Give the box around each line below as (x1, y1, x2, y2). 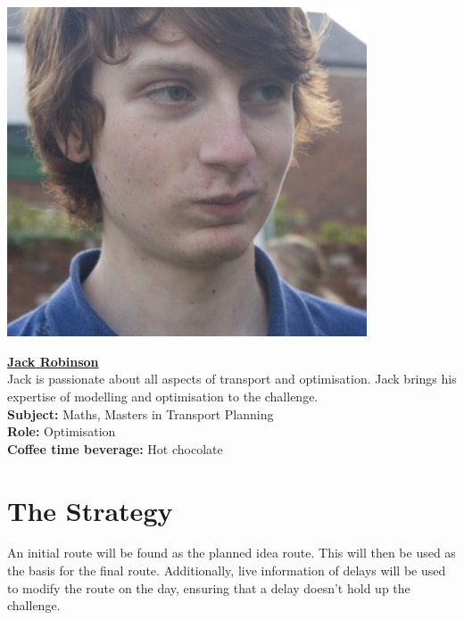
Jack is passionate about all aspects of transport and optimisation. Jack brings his (7, 369, 457, 388)
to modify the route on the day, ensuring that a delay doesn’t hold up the (7, 578, 410, 597)
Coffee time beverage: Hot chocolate (7, 439, 223, 458)
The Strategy (7, 492, 173, 528)
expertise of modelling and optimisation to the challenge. (7, 386, 319, 405)
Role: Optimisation (7, 422, 116, 441)
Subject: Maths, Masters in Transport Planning (7, 404, 274, 423)
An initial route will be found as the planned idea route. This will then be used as (7, 543, 456, 562)
